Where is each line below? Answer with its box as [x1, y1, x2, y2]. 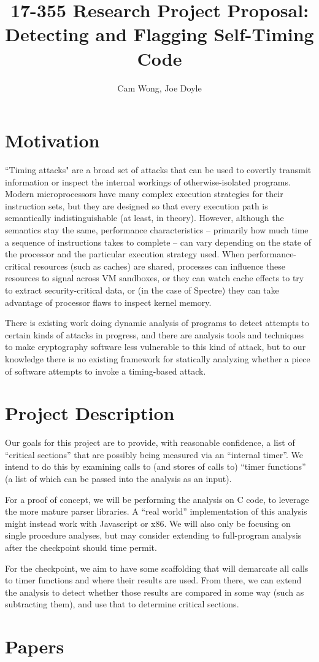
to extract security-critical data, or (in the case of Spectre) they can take [5, 283, 279, 296]
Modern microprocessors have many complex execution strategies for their [5, 187, 283, 200]
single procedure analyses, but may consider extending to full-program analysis [5, 529, 302, 542]
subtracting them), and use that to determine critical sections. [5, 598, 239, 610]
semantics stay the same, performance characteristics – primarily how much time [5, 224, 309, 236]
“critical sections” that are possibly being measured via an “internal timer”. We [5, 448, 303, 461]
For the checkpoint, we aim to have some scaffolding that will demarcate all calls [5, 561, 309, 574]
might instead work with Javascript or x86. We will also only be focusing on [5, 516, 291, 529]
